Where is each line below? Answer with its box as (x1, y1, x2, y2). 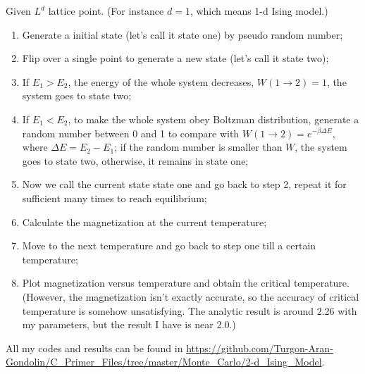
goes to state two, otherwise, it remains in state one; (22, 153, 249, 168)
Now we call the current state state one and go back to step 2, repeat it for (22, 177, 347, 192)
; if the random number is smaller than (114, 139, 283, 154)
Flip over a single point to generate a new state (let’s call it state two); (22, 51, 329, 66)
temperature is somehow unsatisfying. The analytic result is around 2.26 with (22, 303, 357, 318)
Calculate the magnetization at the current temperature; (22, 214, 267, 229)
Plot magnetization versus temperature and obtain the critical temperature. (22, 275, 349, 290)
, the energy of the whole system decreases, (68, 74, 254, 89)
